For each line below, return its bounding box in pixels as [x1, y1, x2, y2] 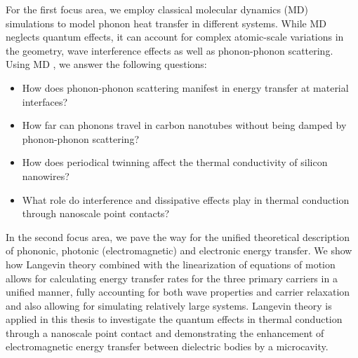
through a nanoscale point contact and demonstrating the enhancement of [6, 325, 324, 340]
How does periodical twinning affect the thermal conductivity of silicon [22, 155, 328, 170]
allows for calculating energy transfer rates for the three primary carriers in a [6, 270, 338, 285]
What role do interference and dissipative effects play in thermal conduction [22, 192, 350, 207]
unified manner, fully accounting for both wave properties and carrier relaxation [6, 284, 350, 299]
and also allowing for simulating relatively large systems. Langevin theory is [6, 298, 332, 312]
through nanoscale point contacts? [22, 206, 170, 221]
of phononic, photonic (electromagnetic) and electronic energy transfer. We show [6, 243, 352, 258]
